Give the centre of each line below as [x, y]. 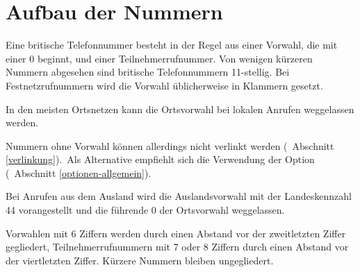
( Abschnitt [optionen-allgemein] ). [79, 172]
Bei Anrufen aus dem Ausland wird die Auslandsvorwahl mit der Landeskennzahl [179, 196]
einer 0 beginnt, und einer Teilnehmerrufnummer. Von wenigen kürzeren [159, 58]
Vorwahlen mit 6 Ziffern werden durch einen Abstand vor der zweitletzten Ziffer [176, 233]
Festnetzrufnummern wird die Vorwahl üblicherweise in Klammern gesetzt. [164, 85]
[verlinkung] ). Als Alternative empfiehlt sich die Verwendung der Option [160, 159]
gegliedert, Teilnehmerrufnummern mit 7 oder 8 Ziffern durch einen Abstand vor [177, 247]
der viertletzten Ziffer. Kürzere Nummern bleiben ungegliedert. [140, 260]
